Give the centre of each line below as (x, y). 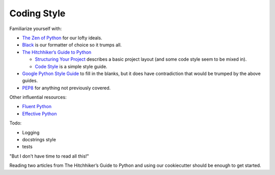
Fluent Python (37, 107)
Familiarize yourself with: (36, 29)
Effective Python (39, 114)
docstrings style (39, 140)
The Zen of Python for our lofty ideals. (62, 38)
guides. (30, 81)
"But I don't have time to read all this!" (49, 156)
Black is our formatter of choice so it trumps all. (72, 45)
